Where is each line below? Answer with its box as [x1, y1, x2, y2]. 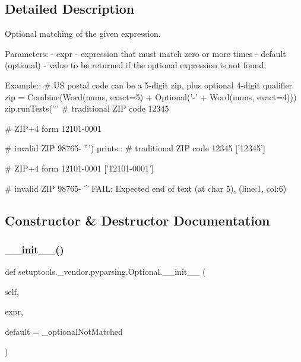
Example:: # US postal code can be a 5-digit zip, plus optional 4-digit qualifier [5, 78, 293, 91]
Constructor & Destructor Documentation [5, 211, 270, 229]
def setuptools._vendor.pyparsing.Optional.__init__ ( [5, 265, 206, 278]
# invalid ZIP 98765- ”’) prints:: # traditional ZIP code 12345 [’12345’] [5, 142, 265, 154]
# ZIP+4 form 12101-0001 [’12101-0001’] [5, 161, 154, 174]
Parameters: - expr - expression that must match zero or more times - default [5, 47, 286, 59]
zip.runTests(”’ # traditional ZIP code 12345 [5, 102, 169, 115]
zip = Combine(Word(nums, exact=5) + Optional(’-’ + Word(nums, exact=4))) [5, 90, 297, 103]
